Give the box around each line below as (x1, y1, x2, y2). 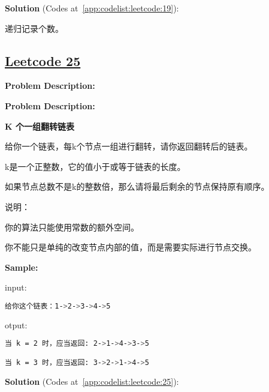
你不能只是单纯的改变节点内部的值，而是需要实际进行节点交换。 (5, 241, 256, 253)
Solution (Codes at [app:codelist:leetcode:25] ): (5, 375, 179, 387)
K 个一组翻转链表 (5, 119, 74, 132)
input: (5, 281, 27, 294)
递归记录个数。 (5, 22, 64, 34)
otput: (5, 318, 28, 331)
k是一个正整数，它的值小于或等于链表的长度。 (5, 160, 186, 172)
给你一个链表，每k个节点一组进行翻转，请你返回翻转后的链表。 (5, 140, 253, 152)
